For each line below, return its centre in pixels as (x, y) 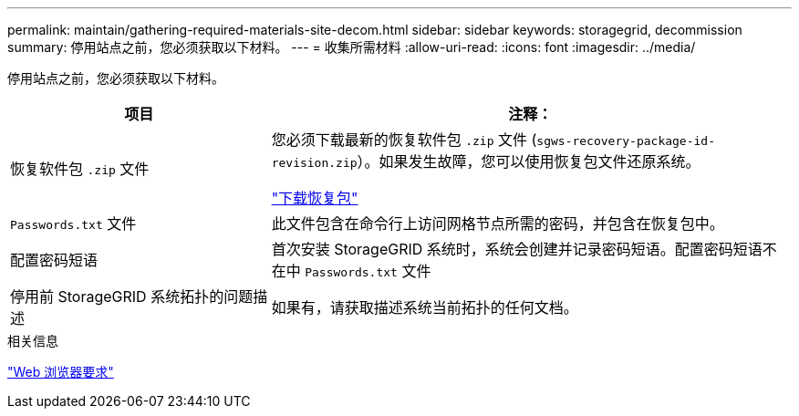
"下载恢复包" (315, 198)
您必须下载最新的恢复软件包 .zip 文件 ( (404, 140)
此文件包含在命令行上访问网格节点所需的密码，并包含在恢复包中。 (498, 224)
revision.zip (314, 163)
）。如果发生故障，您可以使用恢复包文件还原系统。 (529, 161)
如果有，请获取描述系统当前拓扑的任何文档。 (425, 307)
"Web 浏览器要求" (61, 372)
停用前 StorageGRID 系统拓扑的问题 (132, 296)
